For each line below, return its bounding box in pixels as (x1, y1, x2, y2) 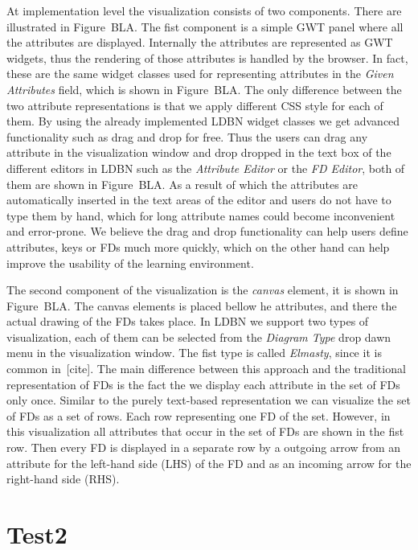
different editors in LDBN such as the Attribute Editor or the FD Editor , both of (6, 159, 405, 176)
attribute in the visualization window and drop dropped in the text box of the (6, 144, 391, 161)
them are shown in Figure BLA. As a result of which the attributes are (6, 175, 359, 192)
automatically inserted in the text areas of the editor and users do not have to (6, 191, 391, 208)
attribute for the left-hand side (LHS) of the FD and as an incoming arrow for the (6, 454, 412, 471)
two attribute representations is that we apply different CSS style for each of (6, 96, 383, 113)
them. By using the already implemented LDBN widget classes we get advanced (6, 113, 400, 129)
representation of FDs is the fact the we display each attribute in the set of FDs (6, 376, 400, 392)
